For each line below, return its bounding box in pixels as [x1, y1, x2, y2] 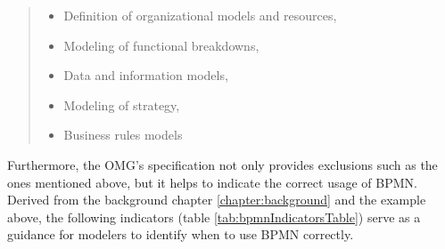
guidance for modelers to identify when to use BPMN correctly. [7, 225, 354, 244]
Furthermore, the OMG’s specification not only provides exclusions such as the [7, 155, 438, 173]
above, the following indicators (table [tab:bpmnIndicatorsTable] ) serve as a [7, 207, 421, 226]
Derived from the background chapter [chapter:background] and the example [7, 190, 426, 209]
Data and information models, [63, 66, 228, 84]
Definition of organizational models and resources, [63, 6, 337, 24]
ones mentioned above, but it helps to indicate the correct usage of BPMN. [7, 173, 417, 191]
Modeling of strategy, [63, 95, 180, 114]
